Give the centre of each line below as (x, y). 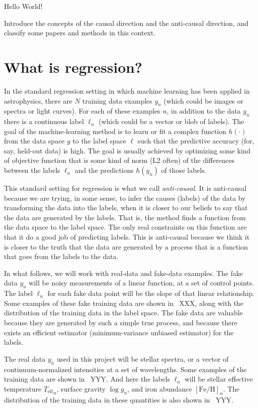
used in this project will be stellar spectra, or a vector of (143, 358)
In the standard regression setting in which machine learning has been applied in (127, 90)
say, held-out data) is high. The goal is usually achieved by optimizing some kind (127, 150)
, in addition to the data (204, 111)
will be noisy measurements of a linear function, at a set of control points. (141, 283)
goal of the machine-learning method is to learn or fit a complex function (115, 131)
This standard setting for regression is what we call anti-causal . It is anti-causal (125, 188)
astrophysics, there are (38, 100)
